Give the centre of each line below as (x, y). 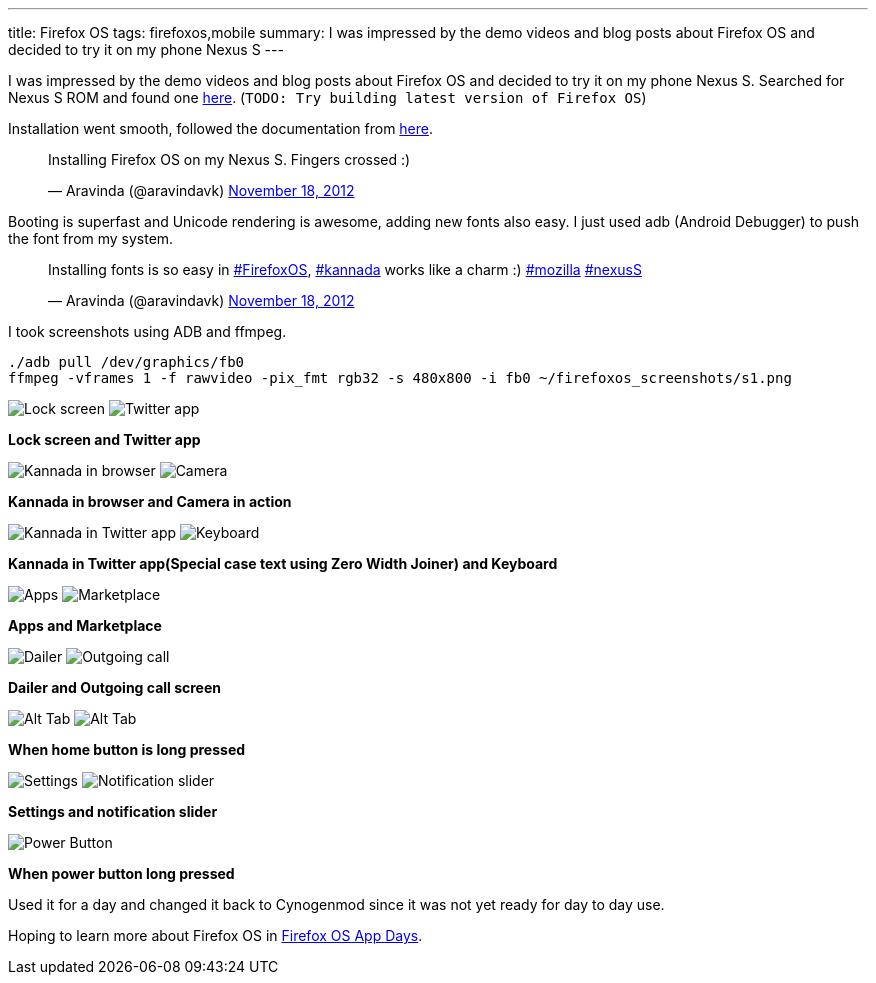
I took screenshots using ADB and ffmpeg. (147, 331)
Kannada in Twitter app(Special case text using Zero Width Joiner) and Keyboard (283, 563)
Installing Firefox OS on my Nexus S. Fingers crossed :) (229, 159)
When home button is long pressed (127, 749)
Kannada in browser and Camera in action (150, 501)
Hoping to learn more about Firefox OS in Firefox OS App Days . (215, 935)
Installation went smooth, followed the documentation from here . (221, 128)
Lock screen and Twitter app (104, 439)
